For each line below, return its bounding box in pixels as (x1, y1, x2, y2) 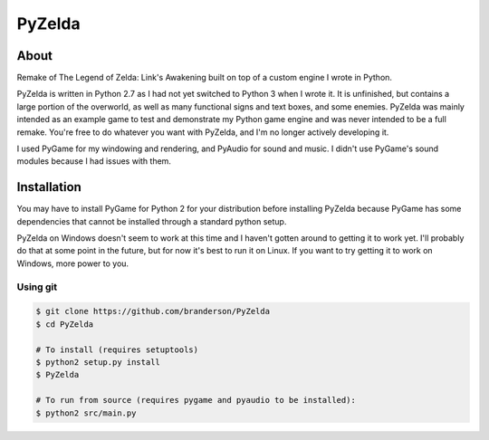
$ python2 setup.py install (35, 357, 160, 367)
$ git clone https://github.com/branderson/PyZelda (35, 306, 271, 317)
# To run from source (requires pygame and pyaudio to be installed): (35, 395, 357, 406)
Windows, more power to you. (16, 258, 129, 269)
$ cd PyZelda (35, 319, 94, 330)
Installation (16, 179, 81, 195)
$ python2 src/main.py (35, 407, 137, 418)
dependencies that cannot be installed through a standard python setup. (16, 215, 287, 226)
